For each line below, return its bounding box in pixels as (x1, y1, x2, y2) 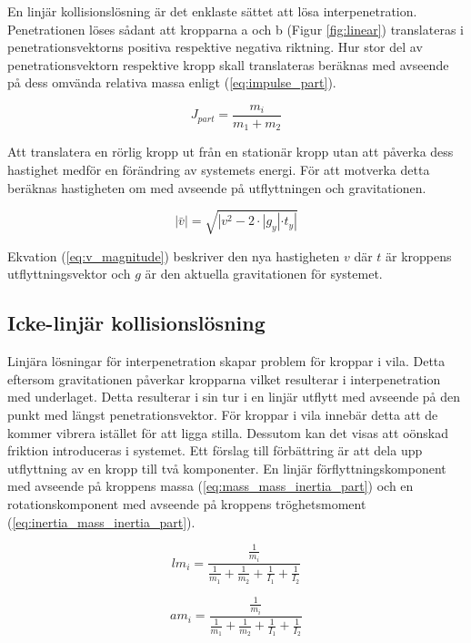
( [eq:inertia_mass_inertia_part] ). (7, 512, 195, 531)
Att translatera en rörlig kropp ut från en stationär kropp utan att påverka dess (7, 142, 454, 161)
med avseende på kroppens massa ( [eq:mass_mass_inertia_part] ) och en (7, 476, 414, 495)
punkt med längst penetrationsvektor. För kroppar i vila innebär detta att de (7, 404, 438, 424)
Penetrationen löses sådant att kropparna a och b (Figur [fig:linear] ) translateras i (7, 19, 464, 38)
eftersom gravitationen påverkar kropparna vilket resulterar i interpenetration (7, 369, 441, 388)
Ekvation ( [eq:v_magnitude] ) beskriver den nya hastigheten (7, 246, 340, 265)
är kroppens (386, 246, 452, 265)
